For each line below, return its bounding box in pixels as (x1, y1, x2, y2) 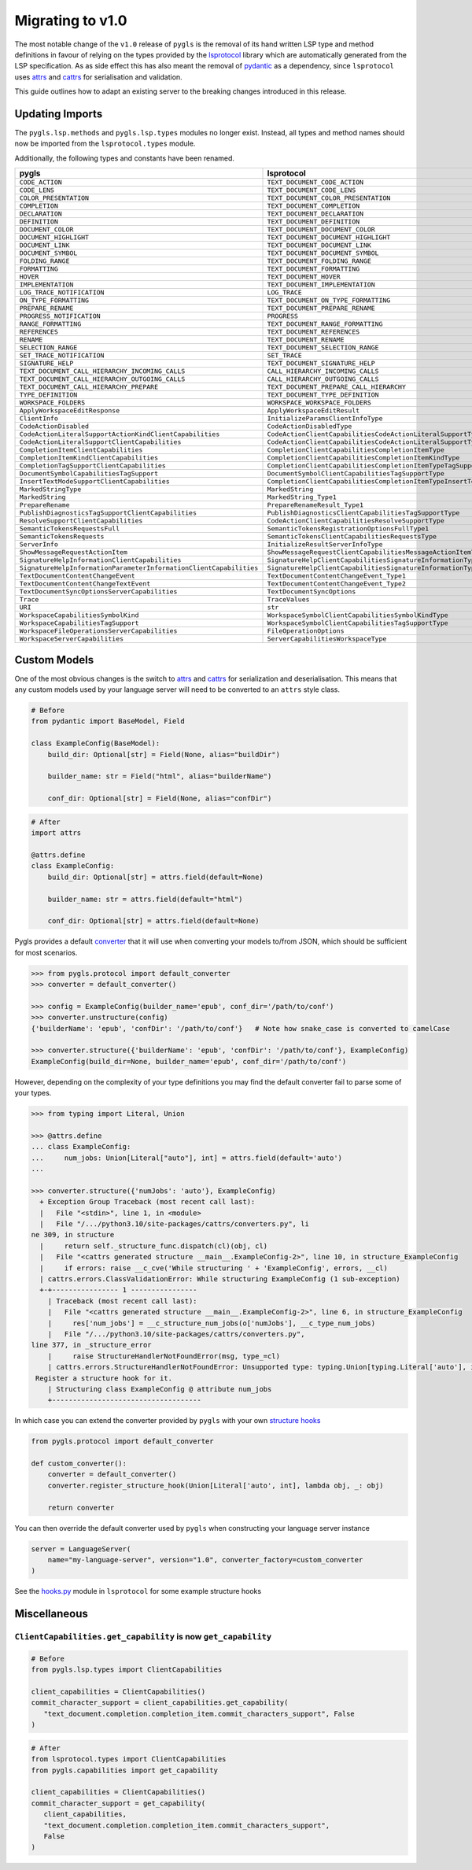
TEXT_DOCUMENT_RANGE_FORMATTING (267, 320, 383, 328)
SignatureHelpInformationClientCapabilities (19, 556, 182, 564)
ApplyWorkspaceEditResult (267, 406, 360, 415)
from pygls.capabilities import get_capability (31, 1765, 218, 1775)
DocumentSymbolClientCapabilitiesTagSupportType (267, 469, 444, 478)
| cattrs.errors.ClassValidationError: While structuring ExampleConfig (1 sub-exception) (39, 1275, 400, 1283)
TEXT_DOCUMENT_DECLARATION (267, 209, 364, 218)
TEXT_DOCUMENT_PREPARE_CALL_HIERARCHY (267, 382, 407, 391)
